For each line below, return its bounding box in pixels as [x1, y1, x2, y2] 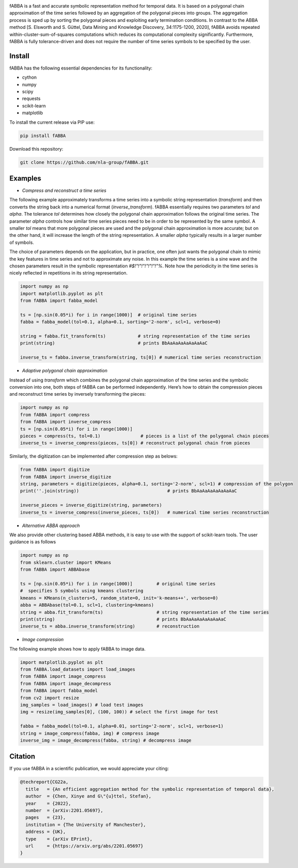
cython [22, 74, 37, 81]
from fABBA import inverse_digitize [20, 474, 112, 479]
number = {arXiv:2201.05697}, [25, 808, 104, 813]
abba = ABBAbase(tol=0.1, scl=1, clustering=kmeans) [20, 602, 154, 608]
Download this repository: [9, 146, 63, 152]
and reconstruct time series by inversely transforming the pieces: [9, 391, 146, 397]
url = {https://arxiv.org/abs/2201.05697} [25, 843, 144, 849]
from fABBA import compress [20, 411, 90, 418]
